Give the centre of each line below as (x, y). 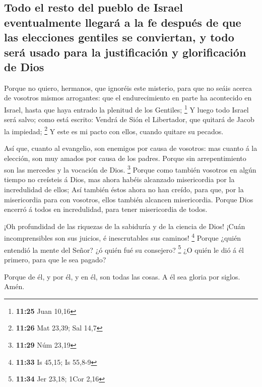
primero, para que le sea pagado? (55, 259)
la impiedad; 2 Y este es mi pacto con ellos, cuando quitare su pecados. (114, 130)
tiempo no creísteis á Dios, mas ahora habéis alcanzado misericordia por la (119, 179)
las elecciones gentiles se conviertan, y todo (119, 37)
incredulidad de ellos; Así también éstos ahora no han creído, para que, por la (124, 189)
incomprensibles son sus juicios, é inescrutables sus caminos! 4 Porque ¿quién (123, 237)
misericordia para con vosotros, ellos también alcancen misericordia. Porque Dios (129, 199)
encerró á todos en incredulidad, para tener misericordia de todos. (106, 209)
